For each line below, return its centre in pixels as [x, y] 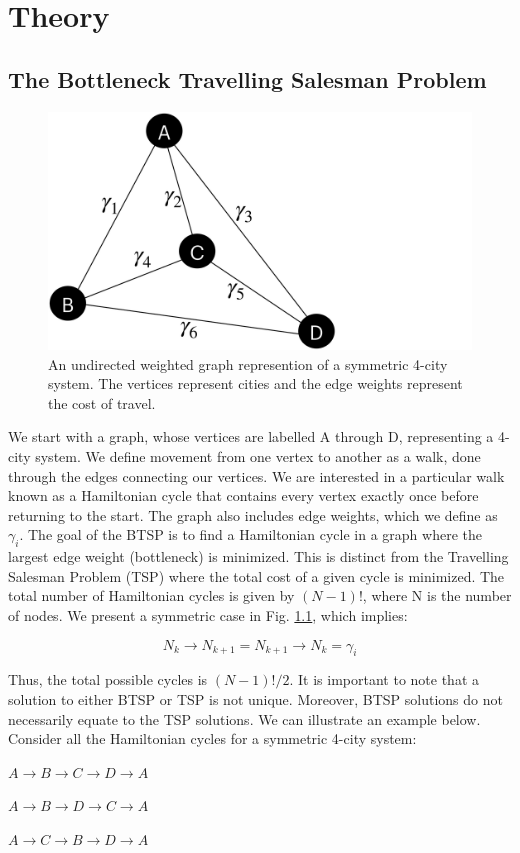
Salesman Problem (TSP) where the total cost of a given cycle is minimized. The [256, 575]
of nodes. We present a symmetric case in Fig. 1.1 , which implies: [208, 615]
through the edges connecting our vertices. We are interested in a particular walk [256, 475]
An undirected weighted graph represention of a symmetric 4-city [248, 363]
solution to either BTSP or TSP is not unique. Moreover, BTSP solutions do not [255, 698]
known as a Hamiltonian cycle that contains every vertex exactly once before [243, 495]
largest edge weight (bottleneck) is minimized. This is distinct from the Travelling [258, 556]
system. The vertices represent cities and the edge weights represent [255, 383]
